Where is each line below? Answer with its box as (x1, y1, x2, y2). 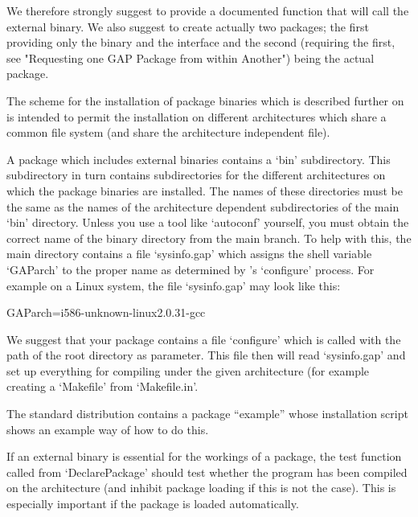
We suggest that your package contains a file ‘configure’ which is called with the (6, 330, 401, 347)
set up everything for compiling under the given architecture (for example (6, 362, 370, 379)
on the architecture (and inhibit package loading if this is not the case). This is (6, 479, 396, 496)
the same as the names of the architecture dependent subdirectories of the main (6, 198, 400, 215)
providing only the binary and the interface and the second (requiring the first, (6, 34, 395, 51)
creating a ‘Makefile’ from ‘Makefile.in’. (6, 378, 199, 395)
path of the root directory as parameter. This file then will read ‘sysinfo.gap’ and (6, 347, 406, 363)
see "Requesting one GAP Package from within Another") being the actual (6, 49, 375, 66)
